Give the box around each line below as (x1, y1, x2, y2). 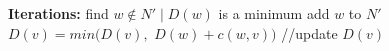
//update (281, 22, 338, 43)
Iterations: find (8, 3, 109, 23)
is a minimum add (218, 3, 330, 23)
